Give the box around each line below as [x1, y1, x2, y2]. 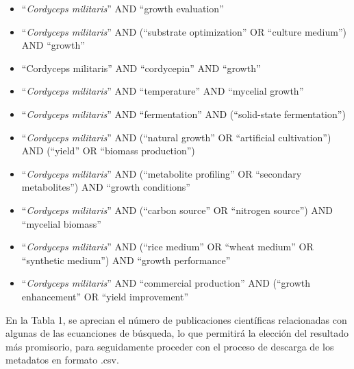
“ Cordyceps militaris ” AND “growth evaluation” [21, 1, 224, 15]
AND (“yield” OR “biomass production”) [21, 143, 195, 158]
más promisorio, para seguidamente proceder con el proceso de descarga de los [5, 339, 334, 353]
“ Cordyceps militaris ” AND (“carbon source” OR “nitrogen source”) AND [21, 202, 333, 217]
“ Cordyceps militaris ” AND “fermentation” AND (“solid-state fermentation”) [21, 106, 346, 121]
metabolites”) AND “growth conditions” [21, 180, 190, 194]
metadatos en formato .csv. [5, 353, 119, 367]
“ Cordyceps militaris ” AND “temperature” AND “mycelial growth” [21, 84, 304, 98]
